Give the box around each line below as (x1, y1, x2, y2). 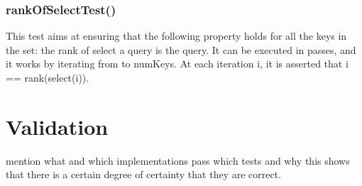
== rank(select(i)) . (6, 70, 89, 84)
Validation (6, 111, 109, 141)
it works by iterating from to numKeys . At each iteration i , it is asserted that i (6, 56, 349, 71)
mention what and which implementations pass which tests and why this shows (6, 153, 350, 168)
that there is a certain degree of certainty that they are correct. (6, 167, 282, 182)
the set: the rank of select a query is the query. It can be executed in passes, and (6, 42, 356, 57)
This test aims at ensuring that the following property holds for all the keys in (6, 28, 347, 43)
